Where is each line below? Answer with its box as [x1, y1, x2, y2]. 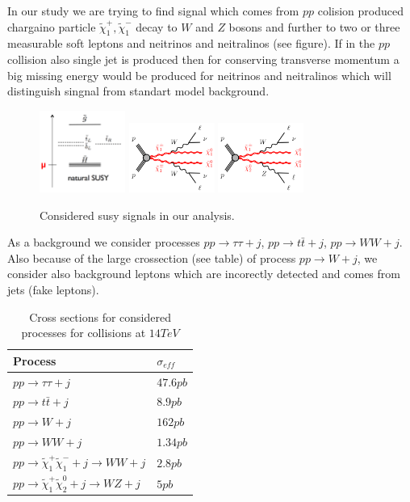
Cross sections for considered [29, 308, 171, 325]
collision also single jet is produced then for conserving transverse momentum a [7, 50, 400, 67]
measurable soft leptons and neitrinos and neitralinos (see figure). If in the [7, 35, 375, 52]
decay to [136, 18, 178, 35]
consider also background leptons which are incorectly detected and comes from [7, 265, 400, 282]
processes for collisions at [21, 324, 146, 341]
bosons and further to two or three [228, 18, 400, 35]
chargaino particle [7, 18, 96, 35]
